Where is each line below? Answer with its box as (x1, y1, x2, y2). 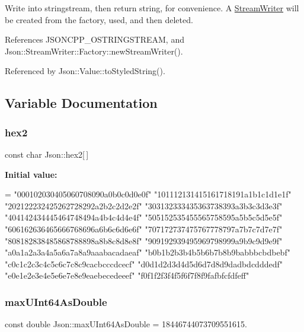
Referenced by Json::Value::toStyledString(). (5, 65, 165, 77)
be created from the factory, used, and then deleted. (5, 13, 193, 25)
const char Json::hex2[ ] (5, 148, 89, 160)
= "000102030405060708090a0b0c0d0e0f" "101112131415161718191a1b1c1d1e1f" (5, 188, 292, 200)
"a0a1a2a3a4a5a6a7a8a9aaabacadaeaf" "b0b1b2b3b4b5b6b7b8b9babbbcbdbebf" (5, 246, 290, 258)
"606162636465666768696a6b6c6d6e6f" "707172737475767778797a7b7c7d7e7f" (5, 222, 283, 235)
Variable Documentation (5, 94, 158, 112)
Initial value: (5, 168, 57, 180)
